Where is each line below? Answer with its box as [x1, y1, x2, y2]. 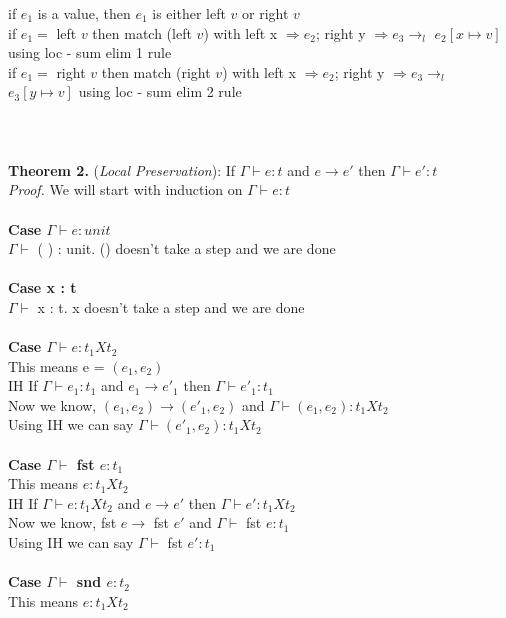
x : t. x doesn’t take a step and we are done [37, 296, 305, 317]
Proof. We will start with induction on [8, 179, 243, 200]
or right [242, 3, 289, 23]
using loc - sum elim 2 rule [78, 81, 242, 102]
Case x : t [8, 277, 77, 298]
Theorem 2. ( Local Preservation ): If [8, 159, 236, 180]
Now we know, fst [8, 512, 117, 533]
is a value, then [37, 3, 131, 23]
